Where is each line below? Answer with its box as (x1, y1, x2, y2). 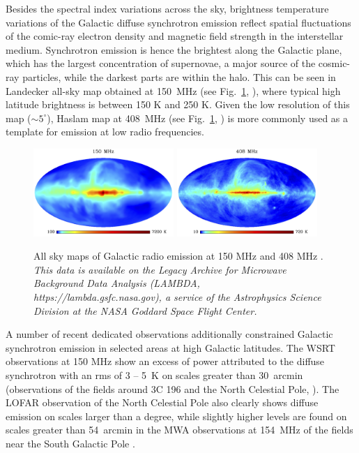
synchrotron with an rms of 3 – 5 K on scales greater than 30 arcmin (6, 367, 303, 382)
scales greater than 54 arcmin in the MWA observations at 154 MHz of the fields (6, 422, 353, 437)
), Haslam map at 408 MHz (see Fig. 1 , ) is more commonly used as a (47, 110, 349, 125)
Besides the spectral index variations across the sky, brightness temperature (6, 1, 329, 15)
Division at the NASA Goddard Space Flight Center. (33, 303, 257, 318)
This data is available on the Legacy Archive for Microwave (33, 262, 287, 276)
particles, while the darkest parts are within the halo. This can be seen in (22, 69, 336, 84)
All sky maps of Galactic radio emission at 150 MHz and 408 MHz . (33, 248, 323, 263)
